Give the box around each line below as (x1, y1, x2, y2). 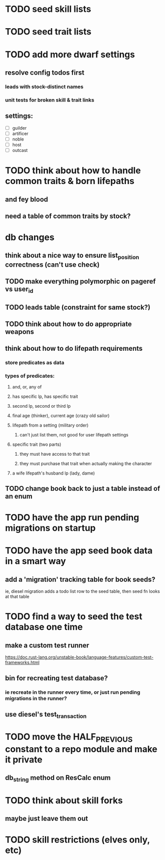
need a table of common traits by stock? (5, 212, 131, 220)
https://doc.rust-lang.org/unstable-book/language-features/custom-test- (5, 654, 154, 660)
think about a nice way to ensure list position (5, 251, 139, 261)
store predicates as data (5, 359, 65, 366)
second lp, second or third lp (12, 403, 71, 409)
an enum (5, 492, 33, 501)
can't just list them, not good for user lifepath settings (19, 431, 129, 437)
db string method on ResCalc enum (5, 773, 111, 783)
